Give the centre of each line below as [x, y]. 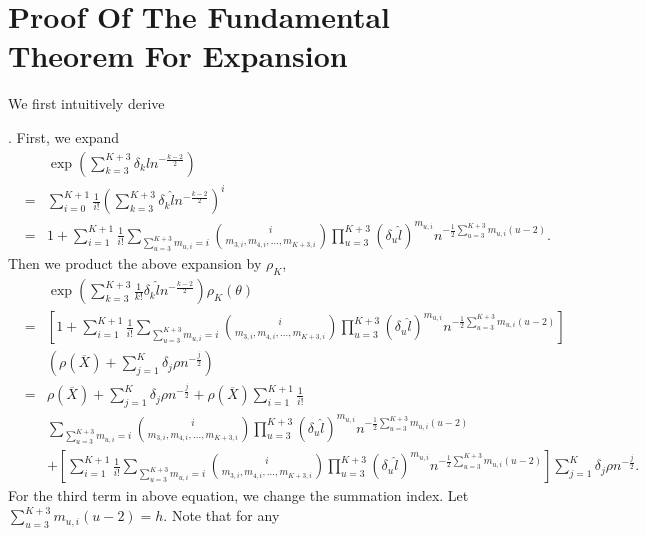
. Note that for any [221, 515]
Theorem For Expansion [178, 55]
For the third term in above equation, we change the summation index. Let [238, 495]
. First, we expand [64, 136]
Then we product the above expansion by [135, 263]
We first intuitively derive [86, 103]
